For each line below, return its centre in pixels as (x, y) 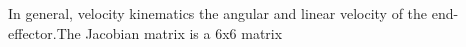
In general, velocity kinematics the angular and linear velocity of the (218, 13)
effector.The (44, 32)
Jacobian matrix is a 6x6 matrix (184, 32)
